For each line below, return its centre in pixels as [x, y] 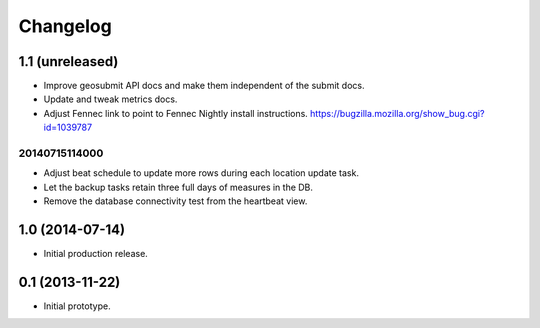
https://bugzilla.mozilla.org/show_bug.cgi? [397, 113]
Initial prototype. [77, 306]
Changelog [65, 26]
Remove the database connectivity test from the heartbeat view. [175, 201]
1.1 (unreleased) [68, 61]
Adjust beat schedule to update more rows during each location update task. [201, 173]
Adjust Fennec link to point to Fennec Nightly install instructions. [176, 113]
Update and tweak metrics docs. [110, 99]
